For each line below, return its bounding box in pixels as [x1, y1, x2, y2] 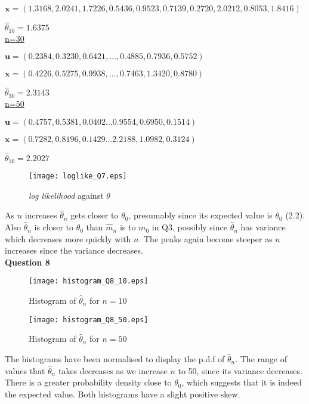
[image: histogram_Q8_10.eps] [29, 277, 149, 286]
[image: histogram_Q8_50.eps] [29, 315, 149, 324]
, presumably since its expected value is [128, 209, 273, 221]
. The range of [235, 352, 287, 365]
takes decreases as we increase [58, 364, 168, 377]
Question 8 [5, 255, 50, 268]
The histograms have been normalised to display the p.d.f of [5, 352, 225, 365]
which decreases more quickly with [5, 232, 131, 245]
